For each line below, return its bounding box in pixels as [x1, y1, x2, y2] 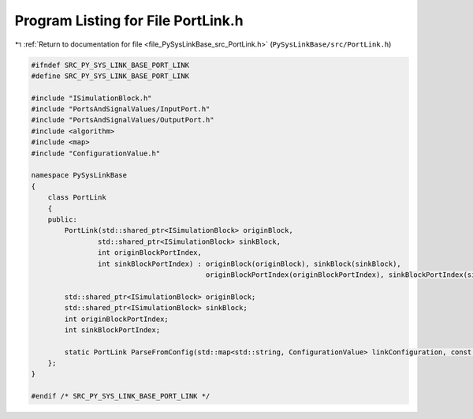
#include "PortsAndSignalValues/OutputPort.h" [31, 115, 214, 125]
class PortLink [47, 193, 106, 202]
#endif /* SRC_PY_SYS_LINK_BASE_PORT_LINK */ [31, 391, 210, 401]
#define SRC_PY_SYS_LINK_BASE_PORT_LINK [31, 71, 189, 80]
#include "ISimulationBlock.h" [31, 93, 153, 103]
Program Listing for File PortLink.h [14, 12, 244, 29]
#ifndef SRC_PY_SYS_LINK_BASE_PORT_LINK [31, 60, 189, 69]
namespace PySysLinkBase [31, 170, 128, 180]
